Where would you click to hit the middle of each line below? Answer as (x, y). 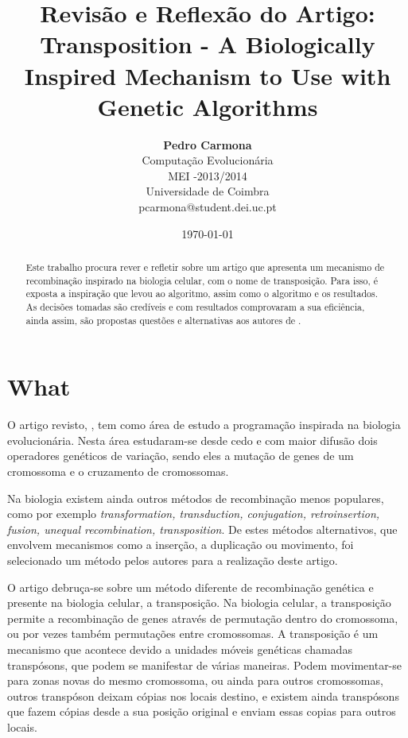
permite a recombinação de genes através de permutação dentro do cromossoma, (203, 618)
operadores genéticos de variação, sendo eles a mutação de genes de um (181, 456)
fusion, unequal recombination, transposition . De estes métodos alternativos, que (202, 529)
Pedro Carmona (208, 144)
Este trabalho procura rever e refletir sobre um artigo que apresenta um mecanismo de (205, 267)
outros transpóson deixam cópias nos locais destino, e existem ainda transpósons (203, 695)
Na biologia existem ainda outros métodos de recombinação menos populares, (196, 498)
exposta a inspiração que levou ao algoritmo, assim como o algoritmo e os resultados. (202, 294)
